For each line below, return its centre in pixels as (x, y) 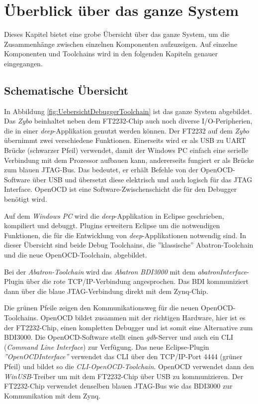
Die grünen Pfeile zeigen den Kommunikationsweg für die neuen (101, 308)
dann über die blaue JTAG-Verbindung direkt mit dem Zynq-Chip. (106, 291)
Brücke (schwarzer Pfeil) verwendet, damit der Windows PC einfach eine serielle (126, 150)
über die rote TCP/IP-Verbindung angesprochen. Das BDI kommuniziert (137, 281)
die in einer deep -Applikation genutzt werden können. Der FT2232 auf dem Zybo (127, 130)
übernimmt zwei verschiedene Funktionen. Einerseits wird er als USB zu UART (125, 140)
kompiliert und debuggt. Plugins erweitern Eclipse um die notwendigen (112, 225)
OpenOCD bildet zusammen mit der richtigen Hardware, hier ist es (143, 317)
